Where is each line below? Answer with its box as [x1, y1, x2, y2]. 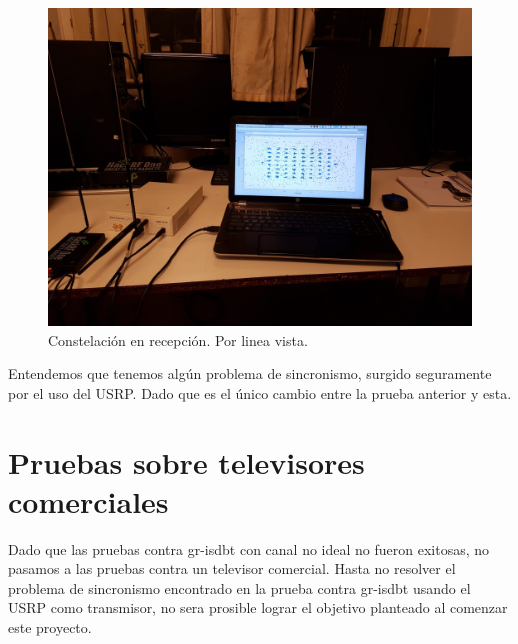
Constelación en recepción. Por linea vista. [48, 329, 308, 350]
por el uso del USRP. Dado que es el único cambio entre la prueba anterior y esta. [8, 382, 512, 403]
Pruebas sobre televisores [8, 441, 365, 482]
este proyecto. [8, 617, 92, 638]
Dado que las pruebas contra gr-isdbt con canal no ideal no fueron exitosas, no [8, 538, 490, 559]
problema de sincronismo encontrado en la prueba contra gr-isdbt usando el [8, 577, 471, 598]
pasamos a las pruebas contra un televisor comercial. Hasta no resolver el [8, 558, 456, 579]
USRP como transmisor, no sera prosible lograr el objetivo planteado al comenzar [8, 597, 508, 618]
